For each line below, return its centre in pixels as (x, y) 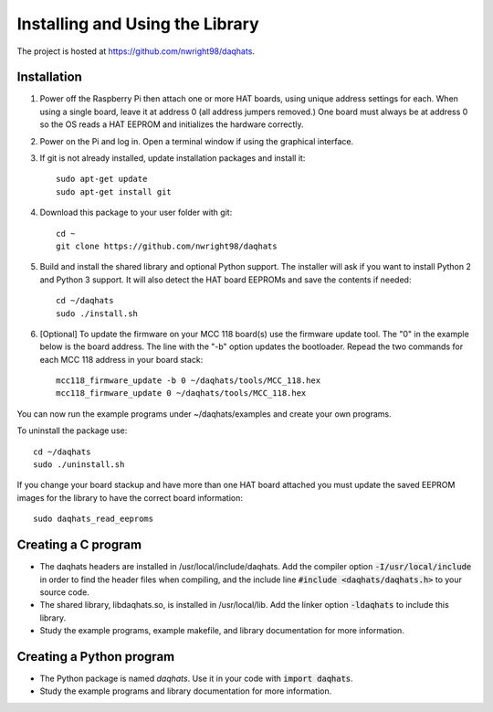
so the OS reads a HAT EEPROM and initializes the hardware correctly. (172, 124)
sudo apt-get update (102, 179)
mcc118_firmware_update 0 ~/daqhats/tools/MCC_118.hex (181, 393)
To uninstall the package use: (72, 430)
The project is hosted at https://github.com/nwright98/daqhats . (136, 51)
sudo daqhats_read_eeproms (94, 519)
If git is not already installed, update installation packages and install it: (173, 158)
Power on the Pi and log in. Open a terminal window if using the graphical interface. (197, 141)
